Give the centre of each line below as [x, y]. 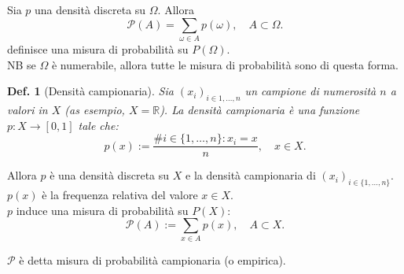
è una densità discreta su [110, 175]
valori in [28, 109]
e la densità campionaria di [251, 175]
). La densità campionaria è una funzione [260, 109]
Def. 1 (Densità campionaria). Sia [90, 91]
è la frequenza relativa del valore [120, 194]
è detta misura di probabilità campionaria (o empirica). [152, 260]
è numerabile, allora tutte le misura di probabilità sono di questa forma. [225, 64]
